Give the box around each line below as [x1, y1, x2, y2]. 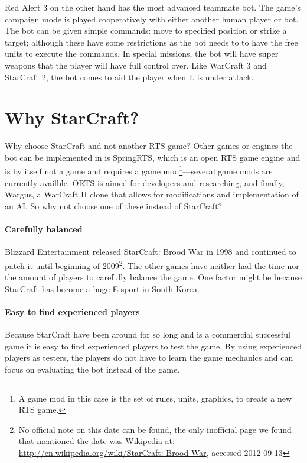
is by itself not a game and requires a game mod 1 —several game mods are [5, 163, 273, 177]
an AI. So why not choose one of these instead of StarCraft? [5, 199, 223, 212]
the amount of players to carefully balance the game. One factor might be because [5, 271, 302, 283]
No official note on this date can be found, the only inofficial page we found [18, 423, 292, 435]
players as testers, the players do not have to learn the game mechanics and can [5, 351, 293, 364]
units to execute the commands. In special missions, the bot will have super [5, 47, 279, 60]
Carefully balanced [5, 223, 83, 235]
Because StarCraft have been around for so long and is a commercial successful [5, 328, 290, 341]
